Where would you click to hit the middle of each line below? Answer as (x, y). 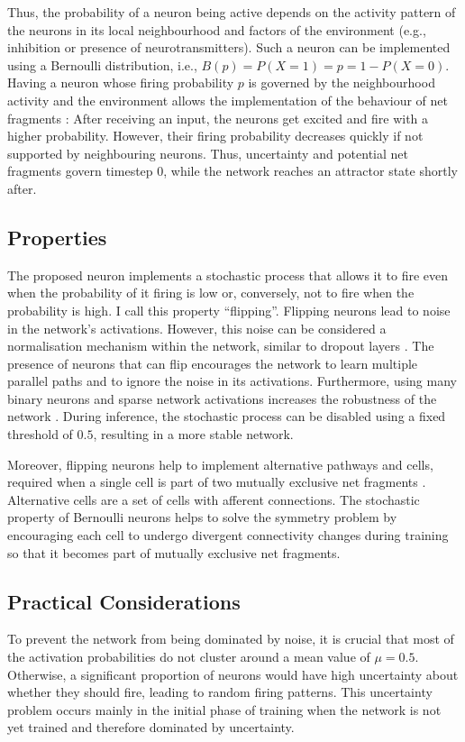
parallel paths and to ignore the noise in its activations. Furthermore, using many (232, 381)
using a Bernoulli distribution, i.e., (102, 64)
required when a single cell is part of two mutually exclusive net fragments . (217, 482)
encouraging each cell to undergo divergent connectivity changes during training (228, 535)
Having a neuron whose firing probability (121, 82)
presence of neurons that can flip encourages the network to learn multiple (213, 363)
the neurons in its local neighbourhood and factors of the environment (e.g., (217, 29)
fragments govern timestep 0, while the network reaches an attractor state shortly (232, 171)
